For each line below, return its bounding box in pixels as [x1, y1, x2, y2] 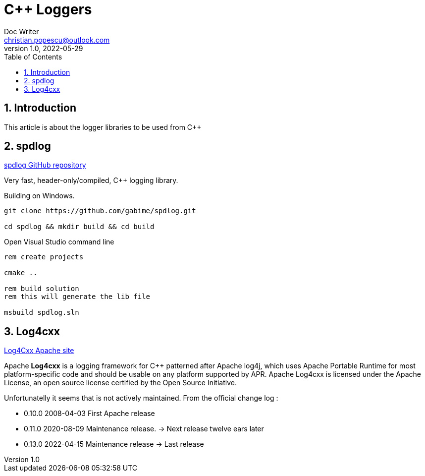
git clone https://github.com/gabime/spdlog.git [4, 207, 196, 215]
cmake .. [4, 269, 38, 277]
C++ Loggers [4, 1, 92, 18]
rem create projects [4, 253, 84, 261]
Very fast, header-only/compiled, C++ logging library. [4, 176, 178, 185]
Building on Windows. [4, 191, 75, 200]
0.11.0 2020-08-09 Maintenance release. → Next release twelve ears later [24, 424, 264, 433]
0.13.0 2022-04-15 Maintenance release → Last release [24, 440, 204, 449]
